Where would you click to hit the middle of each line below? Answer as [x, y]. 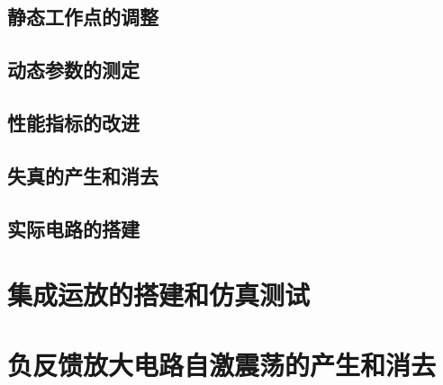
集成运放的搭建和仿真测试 [159, 295]
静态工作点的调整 [83, 17]
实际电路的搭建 [73, 228]
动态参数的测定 [73, 70]
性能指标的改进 [73, 122]
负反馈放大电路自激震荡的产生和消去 [222, 365]
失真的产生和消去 [83, 175]
